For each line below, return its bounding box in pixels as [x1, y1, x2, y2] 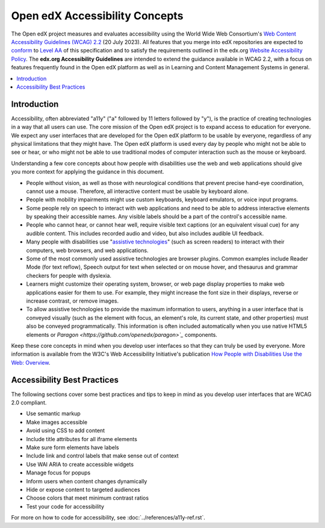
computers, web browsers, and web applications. [26, 247, 149, 254]
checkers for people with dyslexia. [26, 272, 111, 279]
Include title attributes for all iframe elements [26, 435, 138, 442]
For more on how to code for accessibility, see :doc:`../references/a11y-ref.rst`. [11, 514, 206, 521]
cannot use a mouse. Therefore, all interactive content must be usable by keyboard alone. [26, 187, 249, 195]
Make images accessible [26, 418, 87, 426]
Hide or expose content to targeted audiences [26, 486, 141, 493]
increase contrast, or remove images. [26, 297, 119, 304]
